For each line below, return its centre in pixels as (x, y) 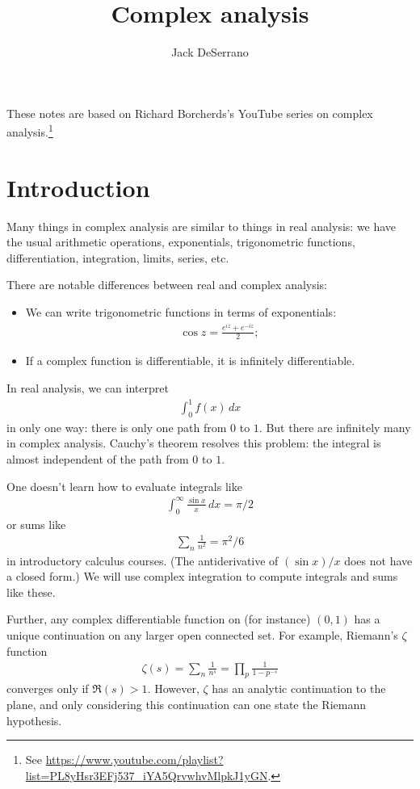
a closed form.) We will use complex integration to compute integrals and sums (202, 576)
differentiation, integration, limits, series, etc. (118, 257)
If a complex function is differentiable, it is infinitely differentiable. (190, 361)
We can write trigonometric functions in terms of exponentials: (181, 312)
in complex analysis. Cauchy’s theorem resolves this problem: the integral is (194, 443)
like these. (31, 592)
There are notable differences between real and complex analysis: (167, 285)
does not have (378, 560)
